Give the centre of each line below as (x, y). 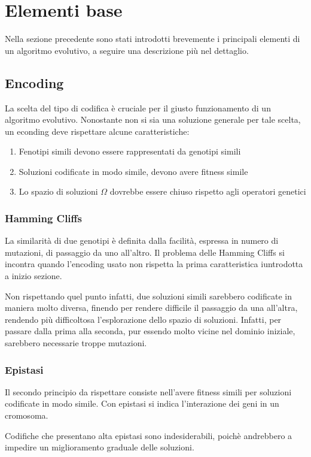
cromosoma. (27, 415)
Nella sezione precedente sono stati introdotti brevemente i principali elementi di (153, 39)
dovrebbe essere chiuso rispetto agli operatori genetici (208, 191)
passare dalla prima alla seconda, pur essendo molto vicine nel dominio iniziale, (150, 331)
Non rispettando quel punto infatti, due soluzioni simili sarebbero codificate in (148, 296)
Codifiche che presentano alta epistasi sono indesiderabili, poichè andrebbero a (149, 435)
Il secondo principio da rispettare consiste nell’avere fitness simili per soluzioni (148, 391)
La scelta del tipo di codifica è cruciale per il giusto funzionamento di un (138, 108)
